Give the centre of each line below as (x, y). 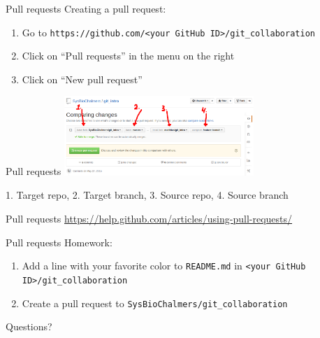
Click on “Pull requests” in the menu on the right (128, 56)
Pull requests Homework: (59, 242)
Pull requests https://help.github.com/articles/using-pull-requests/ (149, 218)
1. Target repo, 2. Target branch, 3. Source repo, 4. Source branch (147, 195)
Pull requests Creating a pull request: (86, 8)
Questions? (29, 326)
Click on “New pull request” (82, 79)
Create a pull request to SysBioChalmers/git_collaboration (155, 303)
